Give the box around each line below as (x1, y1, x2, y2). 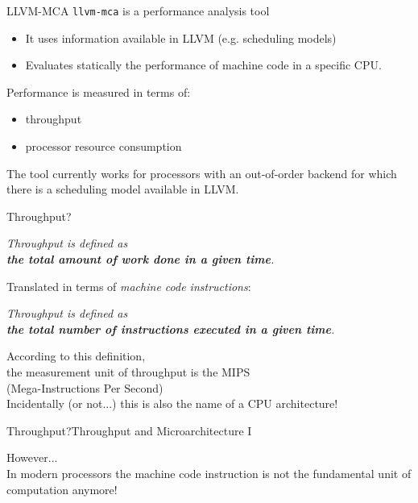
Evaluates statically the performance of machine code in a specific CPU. (25, 56, 382, 73)
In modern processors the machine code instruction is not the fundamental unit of (6, 464, 412, 481)
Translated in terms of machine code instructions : (6, 277, 251, 294)
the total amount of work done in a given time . (6, 251, 275, 267)
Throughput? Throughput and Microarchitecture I (6, 422, 252, 439)
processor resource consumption (25, 138, 182, 155)
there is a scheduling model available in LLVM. (6, 181, 239, 197)
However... (6, 449, 58, 466)
